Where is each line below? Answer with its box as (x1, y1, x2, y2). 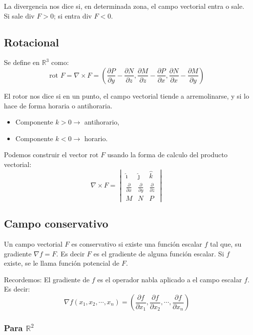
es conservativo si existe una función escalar (71, 239, 202, 249)
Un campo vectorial (4, 239, 63, 249)
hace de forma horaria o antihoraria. (4, 100, 112, 110)
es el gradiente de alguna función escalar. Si (93, 248, 224, 258)
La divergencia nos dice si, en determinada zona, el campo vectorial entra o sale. (4, 1, 245, 11)
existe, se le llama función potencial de (4, 258, 120, 268)
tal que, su (210, 239, 242, 249)
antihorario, (84, 117, 120, 127)
